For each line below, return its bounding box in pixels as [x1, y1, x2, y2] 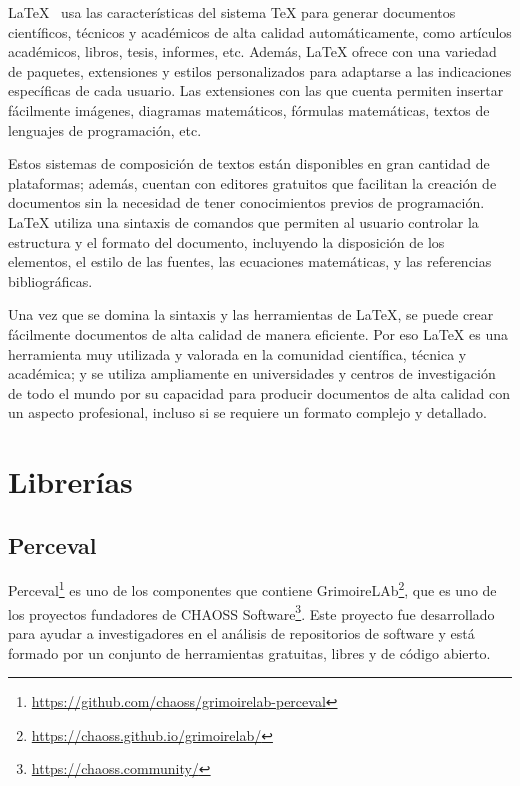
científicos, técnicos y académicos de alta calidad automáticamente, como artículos [8, 21, 512, 42]
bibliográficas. [8, 270, 93, 291]
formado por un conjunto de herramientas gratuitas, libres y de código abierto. [8, 642, 491, 663]
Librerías [8, 461, 133, 502]
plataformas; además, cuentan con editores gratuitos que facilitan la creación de [8, 172, 497, 193]
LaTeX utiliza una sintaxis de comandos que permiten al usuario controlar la [8, 211, 479, 232]
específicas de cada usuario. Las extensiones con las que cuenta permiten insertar [8, 80, 504, 101]
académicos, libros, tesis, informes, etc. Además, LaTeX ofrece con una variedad [8, 41, 497, 62]
